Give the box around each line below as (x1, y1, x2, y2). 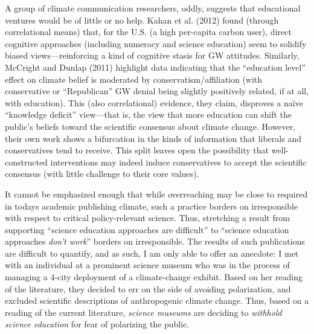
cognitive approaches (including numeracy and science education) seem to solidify (5, 37, 307, 50)
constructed (5, 155, 48, 168)
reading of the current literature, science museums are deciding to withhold (5, 306, 282, 318)
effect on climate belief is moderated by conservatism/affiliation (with (5, 72, 263, 85)
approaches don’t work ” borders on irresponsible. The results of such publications (5, 235, 305, 248)
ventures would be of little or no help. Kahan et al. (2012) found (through (5, 13, 279, 26)
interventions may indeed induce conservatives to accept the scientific (50, 155, 307, 168)
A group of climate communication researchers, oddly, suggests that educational (5, 2, 301, 14)
